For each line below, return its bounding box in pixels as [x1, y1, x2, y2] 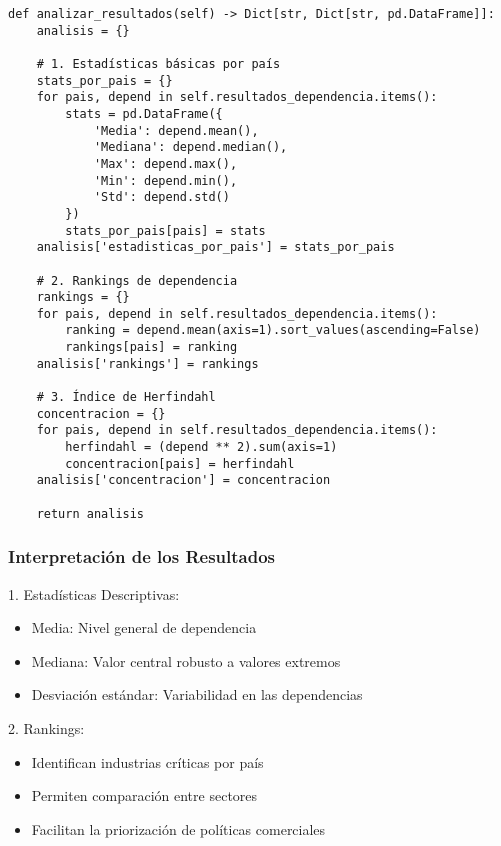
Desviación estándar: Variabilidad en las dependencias [31, 684, 363, 705]
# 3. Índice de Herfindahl [36, 390, 216, 405]
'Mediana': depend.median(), [93, 140, 288, 155]
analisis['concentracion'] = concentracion [36, 473, 331, 488]
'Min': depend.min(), [93, 173, 238, 188]
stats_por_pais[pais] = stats [65, 223, 266, 238]
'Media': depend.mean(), [93, 123, 259, 138]
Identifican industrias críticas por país [31, 751, 264, 772]
